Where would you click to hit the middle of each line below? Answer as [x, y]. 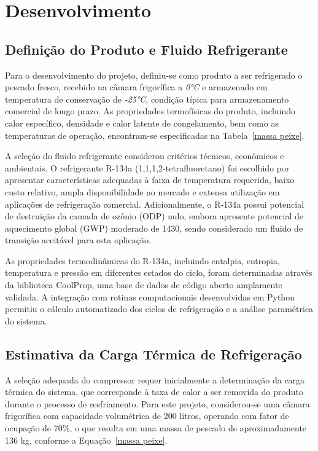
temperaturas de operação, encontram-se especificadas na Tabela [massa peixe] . [155, 135]
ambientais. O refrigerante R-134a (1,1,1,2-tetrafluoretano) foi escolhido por [147, 167]
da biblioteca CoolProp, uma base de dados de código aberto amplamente [144, 285]
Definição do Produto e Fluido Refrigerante [146, 49]
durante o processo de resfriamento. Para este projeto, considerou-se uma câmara [157, 403]
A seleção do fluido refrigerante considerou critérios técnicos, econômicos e [145, 156]
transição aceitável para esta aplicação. [78, 240]
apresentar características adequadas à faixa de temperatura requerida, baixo [150, 180]
